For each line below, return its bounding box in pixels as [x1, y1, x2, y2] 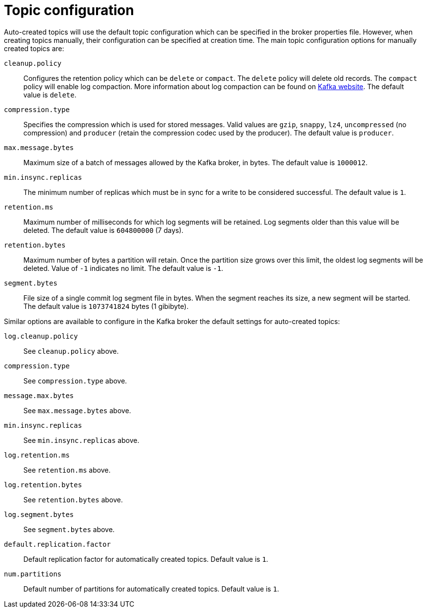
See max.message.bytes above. [23, 406, 131, 415]
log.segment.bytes [4, 510, 74, 518]
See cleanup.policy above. [23, 346, 119, 355]
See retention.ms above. [23, 465, 111, 474]
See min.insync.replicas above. [23, 436, 139, 444]
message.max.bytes [4, 391, 74, 400]
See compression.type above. [23, 376, 127, 385]
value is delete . [23, 90, 77, 99]
